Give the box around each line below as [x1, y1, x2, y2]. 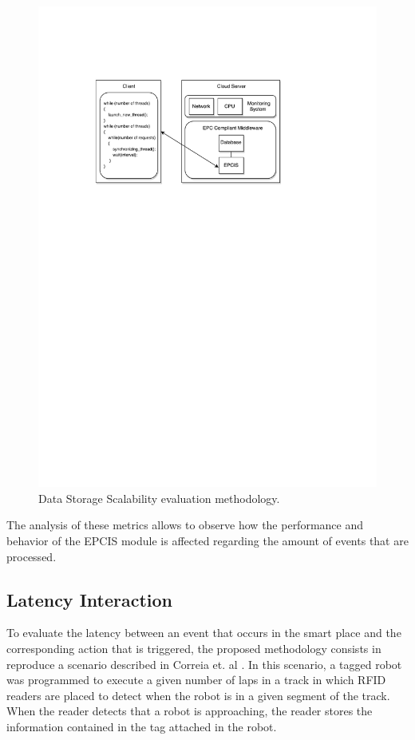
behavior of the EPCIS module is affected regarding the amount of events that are [6, 532, 409, 548]
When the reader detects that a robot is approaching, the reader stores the [6, 702, 373, 719]
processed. [6, 548, 57, 564]
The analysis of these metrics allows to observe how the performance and [6, 516, 364, 533]
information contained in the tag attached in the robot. [6, 718, 277, 734]
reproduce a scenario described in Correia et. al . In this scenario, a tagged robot [6, 655, 402, 672]
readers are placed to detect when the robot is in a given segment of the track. [6, 687, 390, 703]
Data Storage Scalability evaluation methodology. [38, 489, 280, 506]
